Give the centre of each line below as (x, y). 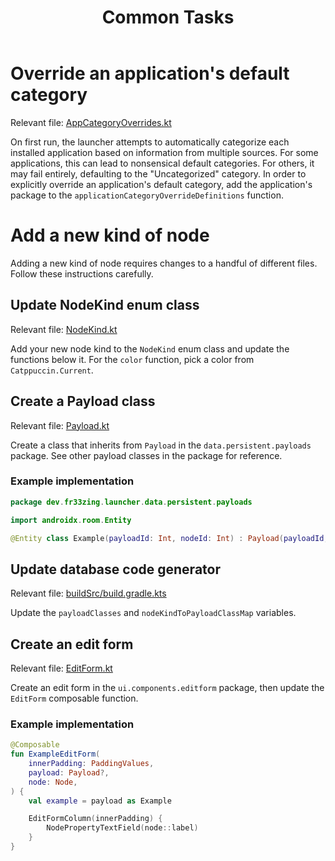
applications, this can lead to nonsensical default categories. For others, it (162, 163)
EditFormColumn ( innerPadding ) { (95, 819)
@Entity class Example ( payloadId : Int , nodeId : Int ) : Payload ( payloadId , (169, 538)
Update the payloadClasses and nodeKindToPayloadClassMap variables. (153, 613)
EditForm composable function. (74, 698)
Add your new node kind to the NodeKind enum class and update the (150, 348)
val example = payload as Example (100, 801)
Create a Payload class (83, 401)
